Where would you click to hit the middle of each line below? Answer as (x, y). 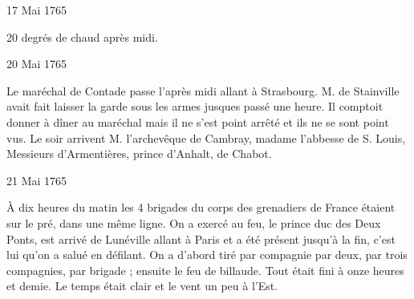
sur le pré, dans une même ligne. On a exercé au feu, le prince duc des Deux (194, 222)
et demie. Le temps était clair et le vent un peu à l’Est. (142, 286)
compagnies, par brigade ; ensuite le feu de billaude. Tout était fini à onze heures (205, 270)
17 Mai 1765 (37, 10)
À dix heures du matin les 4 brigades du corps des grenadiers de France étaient (201, 207)
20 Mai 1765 (37, 64)
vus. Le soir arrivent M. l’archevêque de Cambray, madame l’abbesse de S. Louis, (206, 137)
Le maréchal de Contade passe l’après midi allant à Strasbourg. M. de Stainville (203, 90)
